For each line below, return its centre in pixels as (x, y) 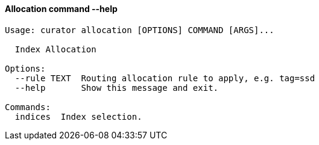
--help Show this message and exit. (117, 88)
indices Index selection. (78, 116)
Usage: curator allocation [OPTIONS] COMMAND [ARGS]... (140, 30)
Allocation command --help (61, 9)
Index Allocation (55, 49)
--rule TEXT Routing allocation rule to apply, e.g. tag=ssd (165, 78)
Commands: (28, 107)
